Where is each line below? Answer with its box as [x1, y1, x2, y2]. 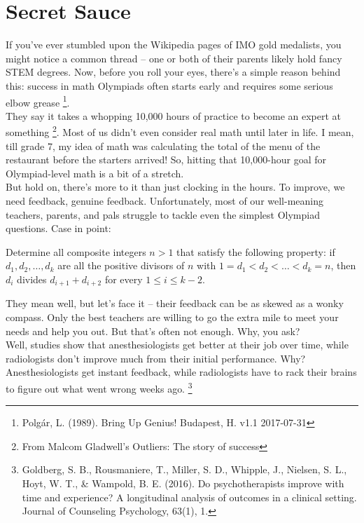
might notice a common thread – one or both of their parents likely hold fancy [6, 50, 342, 65]
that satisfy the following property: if [176, 244, 335, 259]
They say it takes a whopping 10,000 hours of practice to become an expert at [6, 108, 342, 123]
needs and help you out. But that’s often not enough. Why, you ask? [6, 323, 300, 338]
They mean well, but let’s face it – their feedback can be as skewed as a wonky [6, 296, 344, 311]
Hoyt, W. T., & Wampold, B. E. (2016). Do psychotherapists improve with [22, 475, 344, 490]
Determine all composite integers [6, 244, 146, 259]
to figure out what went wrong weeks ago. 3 [6, 379, 192, 395]
